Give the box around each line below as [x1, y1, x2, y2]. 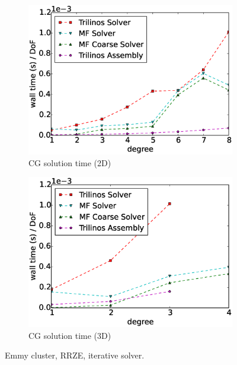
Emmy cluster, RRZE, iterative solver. [5, 349, 145, 361]
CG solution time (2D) [28, 156, 111, 169]
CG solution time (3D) [28, 329, 111, 341]
